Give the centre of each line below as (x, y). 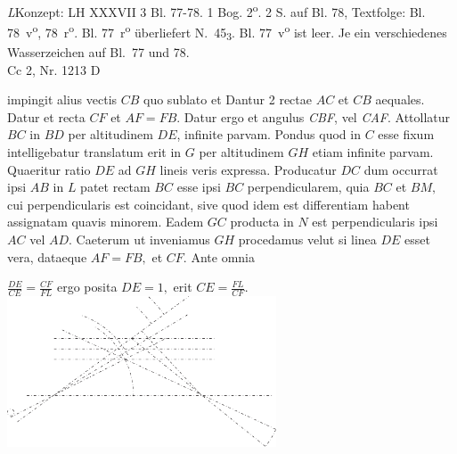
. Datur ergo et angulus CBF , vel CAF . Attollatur (314, 116)
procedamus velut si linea (307, 239)
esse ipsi (199, 187)
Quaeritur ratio (49, 169)
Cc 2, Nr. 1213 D (54, 69)
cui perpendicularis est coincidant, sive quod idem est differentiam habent (208, 204)
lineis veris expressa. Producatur (248, 169)
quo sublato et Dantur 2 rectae (228, 99)
